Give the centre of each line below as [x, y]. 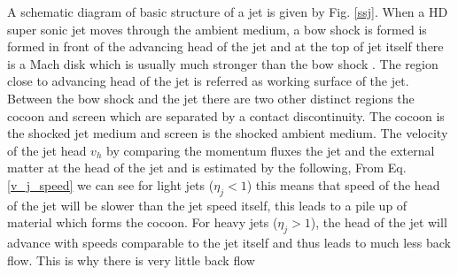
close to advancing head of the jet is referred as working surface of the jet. [208, 81]
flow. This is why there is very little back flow [131, 260]
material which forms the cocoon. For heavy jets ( [143, 222]
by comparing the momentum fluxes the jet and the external [271, 150]
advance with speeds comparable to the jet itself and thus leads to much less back [229, 243]
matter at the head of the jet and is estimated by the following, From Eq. [207, 168]
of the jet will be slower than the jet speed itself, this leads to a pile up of [207, 205]
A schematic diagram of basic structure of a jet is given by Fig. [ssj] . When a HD [228, 11]
